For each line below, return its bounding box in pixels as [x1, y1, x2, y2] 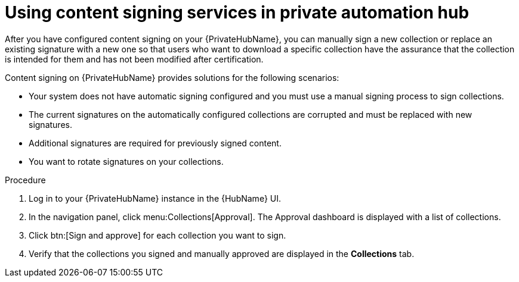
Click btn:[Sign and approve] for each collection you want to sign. [29, 230, 286, 240]
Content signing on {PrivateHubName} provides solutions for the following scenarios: [5, 72, 339, 83]
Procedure [5, 174, 46, 185]
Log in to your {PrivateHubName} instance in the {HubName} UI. [29, 193, 282, 203]
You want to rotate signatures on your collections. [29, 156, 224, 167]
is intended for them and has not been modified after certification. [5, 54, 264, 64]
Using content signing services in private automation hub [5, 2, 469, 23]
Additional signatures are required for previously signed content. [29, 137, 282, 148]
